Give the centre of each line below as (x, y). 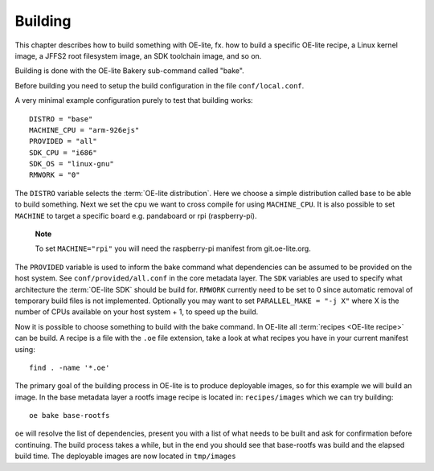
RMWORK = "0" (55, 175)
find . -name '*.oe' (70, 367)
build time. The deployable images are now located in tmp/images (125, 456)
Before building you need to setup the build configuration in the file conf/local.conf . (160, 85)
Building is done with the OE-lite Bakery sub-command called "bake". (129, 71)
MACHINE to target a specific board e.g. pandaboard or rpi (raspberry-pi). (136, 215)
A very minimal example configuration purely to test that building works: (134, 100)
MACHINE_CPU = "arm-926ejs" (84, 130)
